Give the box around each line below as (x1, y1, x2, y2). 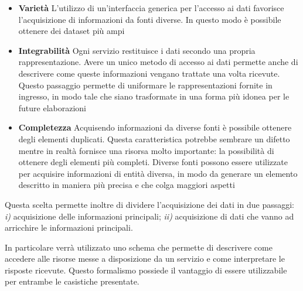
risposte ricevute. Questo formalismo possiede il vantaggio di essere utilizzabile (5, 263, 287, 276)
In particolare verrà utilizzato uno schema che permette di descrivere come (5, 241, 273, 253)
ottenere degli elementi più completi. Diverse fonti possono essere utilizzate (18, 156, 288, 168)
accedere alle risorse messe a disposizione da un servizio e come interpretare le (5, 252, 285, 265)
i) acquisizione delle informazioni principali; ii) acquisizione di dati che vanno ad (5, 210, 294, 222)
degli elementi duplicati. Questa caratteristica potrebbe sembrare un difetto (18, 132, 290, 145)
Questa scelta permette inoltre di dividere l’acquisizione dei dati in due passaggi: (5, 198, 295, 210)
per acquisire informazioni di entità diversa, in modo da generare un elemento (18, 167, 298, 179)
